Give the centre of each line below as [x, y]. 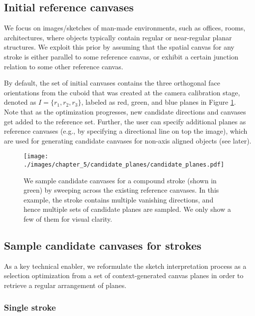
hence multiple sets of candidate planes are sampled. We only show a [127, 209]
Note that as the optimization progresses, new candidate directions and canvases [125, 111]
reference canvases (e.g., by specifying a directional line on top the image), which [126, 131]
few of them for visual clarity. [68, 219]
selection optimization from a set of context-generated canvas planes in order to [124, 275]
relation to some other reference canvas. [64, 66]
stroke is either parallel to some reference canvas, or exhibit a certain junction [121, 56]
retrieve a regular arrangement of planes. [65, 285]
